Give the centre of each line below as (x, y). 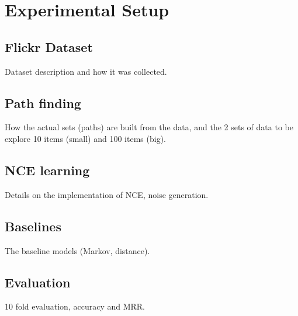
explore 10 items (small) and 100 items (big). (85, 138)
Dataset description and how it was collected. (86, 71)
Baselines (33, 226)
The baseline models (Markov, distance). (77, 250)
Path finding (43, 103)
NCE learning (47, 170)
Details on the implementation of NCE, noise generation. (107, 194)
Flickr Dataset (49, 46)
